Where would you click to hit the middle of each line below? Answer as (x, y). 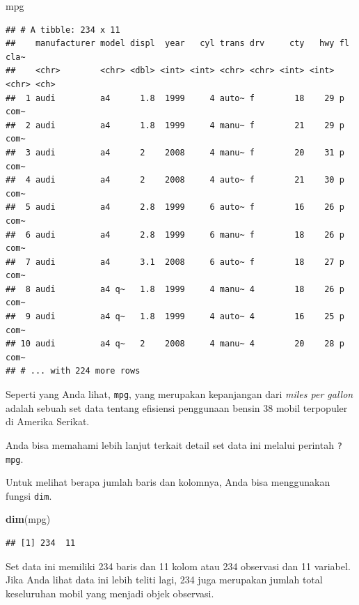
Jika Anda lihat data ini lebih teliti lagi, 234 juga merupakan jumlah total (164, 580)
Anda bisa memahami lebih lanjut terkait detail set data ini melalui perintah (170, 444)
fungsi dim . (29, 495)
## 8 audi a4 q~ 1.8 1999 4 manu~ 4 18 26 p (175, 289)
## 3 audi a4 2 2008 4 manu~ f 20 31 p (175, 152)
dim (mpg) (28, 519)
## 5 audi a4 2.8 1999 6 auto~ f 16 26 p (175, 207)
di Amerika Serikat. (48, 421)
